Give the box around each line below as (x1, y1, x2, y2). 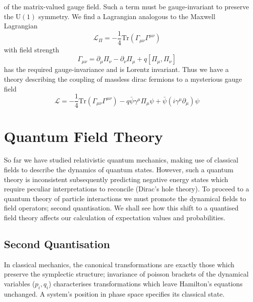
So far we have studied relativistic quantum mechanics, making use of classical (4, 155, 239, 165)
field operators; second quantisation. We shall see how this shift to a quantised (4, 203, 239, 213)
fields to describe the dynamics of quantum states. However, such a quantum (4, 164, 233, 174)
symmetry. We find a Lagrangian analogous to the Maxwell (38, 11, 215, 21)
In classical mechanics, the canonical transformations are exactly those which (4, 259, 234, 269)
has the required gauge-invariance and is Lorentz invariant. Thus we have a (4, 64, 229, 74)
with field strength (4, 44, 59, 54)
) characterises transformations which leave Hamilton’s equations (48, 278, 243, 288)
